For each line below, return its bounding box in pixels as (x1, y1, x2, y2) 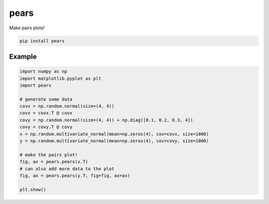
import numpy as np (19, 68, 67, 74)
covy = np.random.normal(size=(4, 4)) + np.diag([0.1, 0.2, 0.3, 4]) (19, 117, 193, 123)
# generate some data (19, 96, 73, 102)
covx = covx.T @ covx (19, 110, 73, 116)
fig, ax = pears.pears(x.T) (19, 159, 88, 165)
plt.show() (19, 187, 46, 192)
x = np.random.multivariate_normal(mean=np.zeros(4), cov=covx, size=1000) (19, 131, 209, 136)
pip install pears (19, 38, 65, 44)
